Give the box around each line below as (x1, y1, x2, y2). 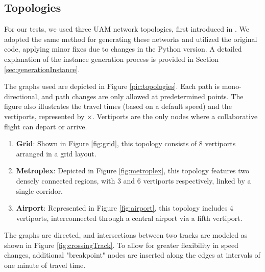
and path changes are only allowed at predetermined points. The (41, 90, 244, 101)
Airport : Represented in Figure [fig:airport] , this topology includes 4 (16, 202, 233, 213)
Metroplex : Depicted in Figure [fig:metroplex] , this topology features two (16, 165, 250, 176)
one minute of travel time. (4, 260, 86, 270)
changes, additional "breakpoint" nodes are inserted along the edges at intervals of (4, 250, 260, 260)
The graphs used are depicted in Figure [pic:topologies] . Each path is (4, 81, 220, 92)
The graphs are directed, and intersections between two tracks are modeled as (4, 230, 248, 240)
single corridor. (16, 185, 63, 196)
